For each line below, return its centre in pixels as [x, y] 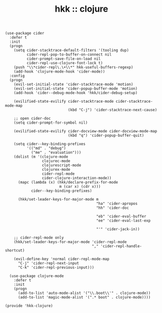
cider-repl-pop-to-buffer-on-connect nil [69, 55]
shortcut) [15, 251]
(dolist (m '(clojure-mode [41, 157]
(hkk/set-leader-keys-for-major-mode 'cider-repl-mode [70, 242]
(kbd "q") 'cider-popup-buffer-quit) [106, 136]
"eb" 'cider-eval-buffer [121, 217]
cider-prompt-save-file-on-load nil [64, 59]
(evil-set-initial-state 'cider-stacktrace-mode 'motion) [73, 84]
